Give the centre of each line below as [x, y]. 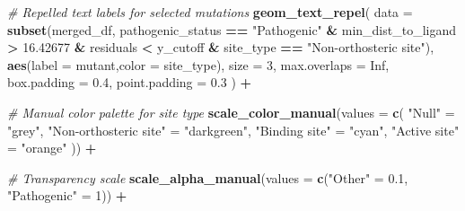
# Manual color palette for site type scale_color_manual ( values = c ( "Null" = [231, 112]
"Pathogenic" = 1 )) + [67, 195]
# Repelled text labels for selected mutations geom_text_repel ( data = [210, 12]
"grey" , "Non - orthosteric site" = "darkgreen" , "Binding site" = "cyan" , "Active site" [233, 130]
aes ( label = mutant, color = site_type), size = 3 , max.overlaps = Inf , [198, 64]
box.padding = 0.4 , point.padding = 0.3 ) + [130, 82]
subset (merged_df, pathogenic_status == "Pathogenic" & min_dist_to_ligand [232, 29]
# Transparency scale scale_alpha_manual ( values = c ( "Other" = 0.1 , [208, 177]
